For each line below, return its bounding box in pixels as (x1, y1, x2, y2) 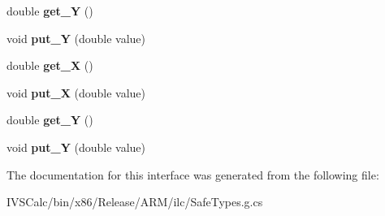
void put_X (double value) (6, 84, 146, 101)
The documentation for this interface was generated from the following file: (6, 166, 379, 183)
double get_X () (6, 57, 93, 74)
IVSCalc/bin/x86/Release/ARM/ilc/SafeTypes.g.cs (6, 193, 263, 210)
